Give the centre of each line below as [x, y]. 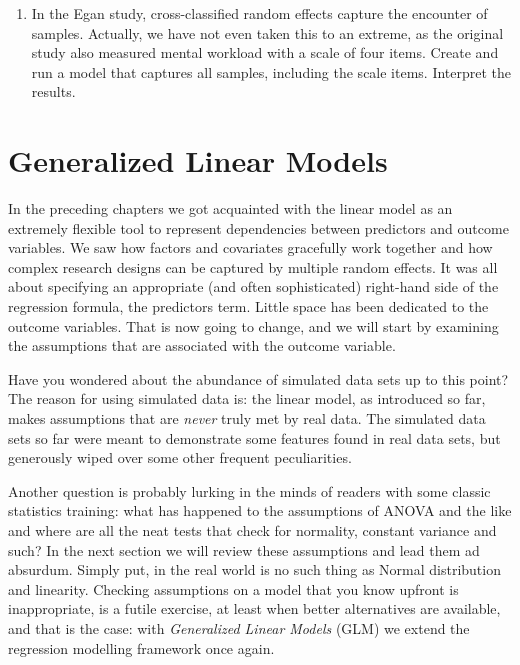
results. [53, 91]
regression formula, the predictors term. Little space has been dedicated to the [248, 306]
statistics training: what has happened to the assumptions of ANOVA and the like [260, 510]
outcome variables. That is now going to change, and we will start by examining [253, 325]
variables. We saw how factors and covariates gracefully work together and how [250, 247]
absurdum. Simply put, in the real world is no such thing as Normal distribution [254, 569]
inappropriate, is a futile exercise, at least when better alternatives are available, [254, 608]
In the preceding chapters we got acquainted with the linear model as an [230, 208]
